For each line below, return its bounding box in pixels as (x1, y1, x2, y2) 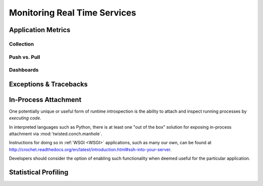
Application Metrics (9, 26, 71, 34)
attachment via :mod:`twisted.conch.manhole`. (9, 131, 102, 136)
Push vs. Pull (9, 53, 40, 60)
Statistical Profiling (9, 168, 69, 176)
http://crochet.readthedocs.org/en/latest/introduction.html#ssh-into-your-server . (9, 146, 172, 152)
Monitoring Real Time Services (9, 7, 136, 18)
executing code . (9, 115, 41, 121)
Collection (9, 40, 34, 47)
